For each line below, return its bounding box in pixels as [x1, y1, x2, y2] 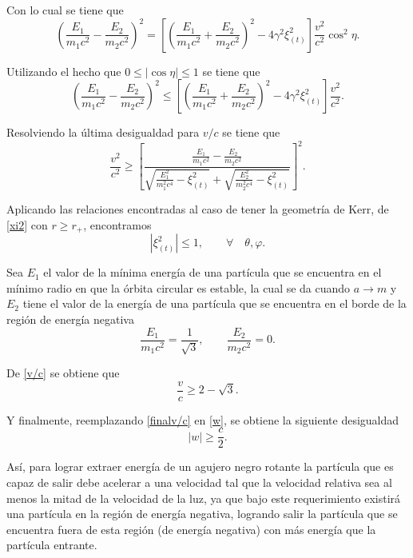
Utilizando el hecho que [6, 62, 121, 79]
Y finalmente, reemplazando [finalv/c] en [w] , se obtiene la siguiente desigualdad [6, 411, 399, 428]
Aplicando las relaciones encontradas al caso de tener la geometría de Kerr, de [6, 201, 389, 217]
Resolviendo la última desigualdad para [6, 124, 200, 141]
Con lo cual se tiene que [6, 2, 124, 18]
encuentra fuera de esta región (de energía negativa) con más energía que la [6, 520, 376, 537]
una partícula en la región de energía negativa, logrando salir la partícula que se [6, 505, 398, 522]
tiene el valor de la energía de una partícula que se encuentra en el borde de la [22, 295, 407, 312]
